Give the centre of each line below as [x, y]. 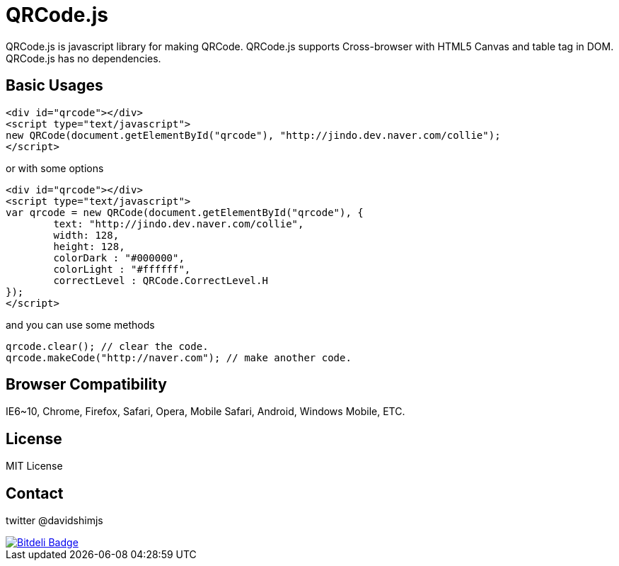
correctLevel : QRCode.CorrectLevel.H [161, 280]
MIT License [34, 466]
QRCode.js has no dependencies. [83, 58]
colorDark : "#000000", [119, 257]
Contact [35, 493]
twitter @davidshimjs [54, 521]
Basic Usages [54, 86]
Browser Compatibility [86, 385]
